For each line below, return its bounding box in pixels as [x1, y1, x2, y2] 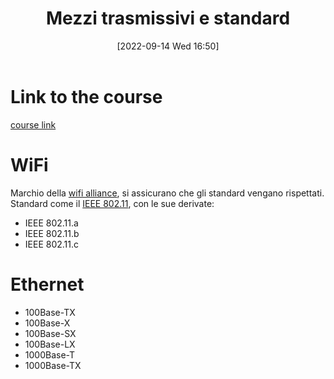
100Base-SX [24, 327, 77, 339]
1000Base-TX [24, 359, 82, 371]
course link [10, 118, 57, 131]
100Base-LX [24, 338, 76, 350]
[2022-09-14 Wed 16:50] [116, 40, 220, 52]
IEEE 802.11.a [24, 217, 79, 229]
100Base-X [24, 317, 71, 329]
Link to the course [10, 85, 163, 108]
